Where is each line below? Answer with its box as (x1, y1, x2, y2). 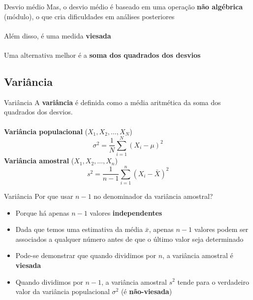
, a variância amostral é (162, 250, 233, 261)
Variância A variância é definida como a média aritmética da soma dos (4, 97, 221, 107)
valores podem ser (194, 224, 249, 234)
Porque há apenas (15, 207, 69, 218)
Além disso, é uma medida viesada (4, 30, 111, 40)
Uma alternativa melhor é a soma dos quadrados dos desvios (4, 49, 201, 60)
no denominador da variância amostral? (94, 190, 213, 201)
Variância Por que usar (4, 190, 73, 201)
